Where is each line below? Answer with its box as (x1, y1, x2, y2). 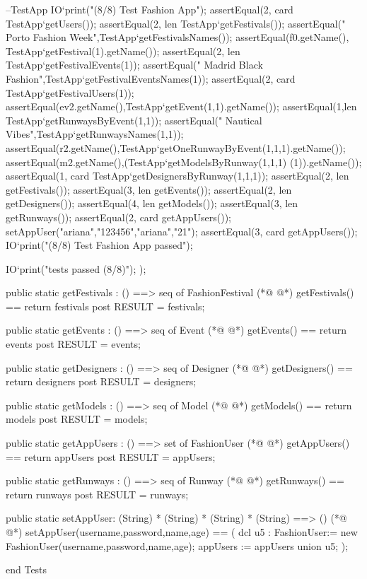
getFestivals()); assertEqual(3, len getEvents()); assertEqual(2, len (6, 182, 292, 197)
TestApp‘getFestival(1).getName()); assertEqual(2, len (6, 43, 240, 58)
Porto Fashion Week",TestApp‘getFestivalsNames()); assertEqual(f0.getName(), (6, 30, 349, 45)
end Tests (6, 562, 47, 577)
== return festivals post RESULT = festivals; (6, 298, 205, 313)
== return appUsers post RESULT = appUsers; (6, 449, 216, 464)
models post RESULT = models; (6, 411, 148, 426)
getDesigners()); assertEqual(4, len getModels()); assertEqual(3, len (6, 196, 298, 211)
